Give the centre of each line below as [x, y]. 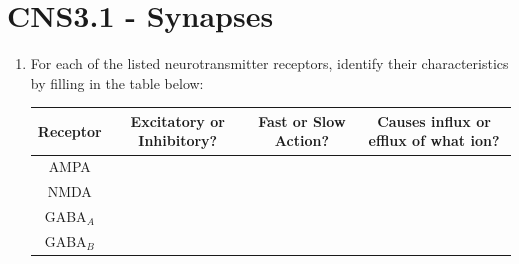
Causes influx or [434, 120]
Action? [302, 140]
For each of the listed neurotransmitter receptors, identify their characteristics [269, 63]
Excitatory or [177, 120]
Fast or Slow [302, 120]
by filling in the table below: [117, 82]
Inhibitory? [178, 140]
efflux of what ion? [434, 140]
